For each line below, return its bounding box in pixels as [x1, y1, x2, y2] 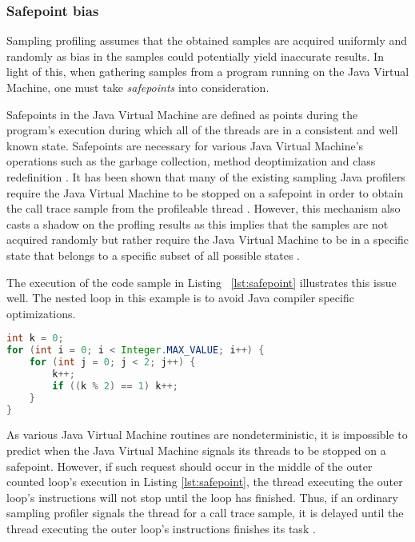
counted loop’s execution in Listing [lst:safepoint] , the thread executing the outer [6, 473, 403, 490]
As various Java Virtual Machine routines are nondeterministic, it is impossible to [6, 426, 408, 443]
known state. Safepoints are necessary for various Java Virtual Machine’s [6, 137, 364, 153]
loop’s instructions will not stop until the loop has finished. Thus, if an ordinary [6, 488, 398, 505]
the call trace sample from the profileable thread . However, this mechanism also [6, 200, 401, 217]
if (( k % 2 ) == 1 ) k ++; [52, 380, 178, 392]
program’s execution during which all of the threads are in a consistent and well [6, 122, 398, 138]
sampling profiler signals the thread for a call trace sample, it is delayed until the [6, 504, 404, 521]
